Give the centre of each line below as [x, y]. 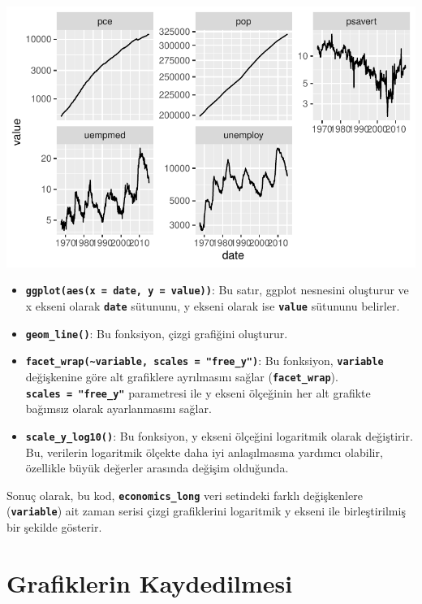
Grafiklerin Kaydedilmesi [150, 582]
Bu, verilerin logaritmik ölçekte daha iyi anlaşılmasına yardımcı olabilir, [204, 452]
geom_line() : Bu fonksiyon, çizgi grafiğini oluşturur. [157, 333]
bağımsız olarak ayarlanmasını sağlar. [118, 408]
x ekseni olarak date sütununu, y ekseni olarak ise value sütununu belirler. [213, 305]
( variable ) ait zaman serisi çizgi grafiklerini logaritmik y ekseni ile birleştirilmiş [206, 511]
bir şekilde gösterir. [54, 527]
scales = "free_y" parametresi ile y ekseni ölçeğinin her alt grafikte [198, 392]
